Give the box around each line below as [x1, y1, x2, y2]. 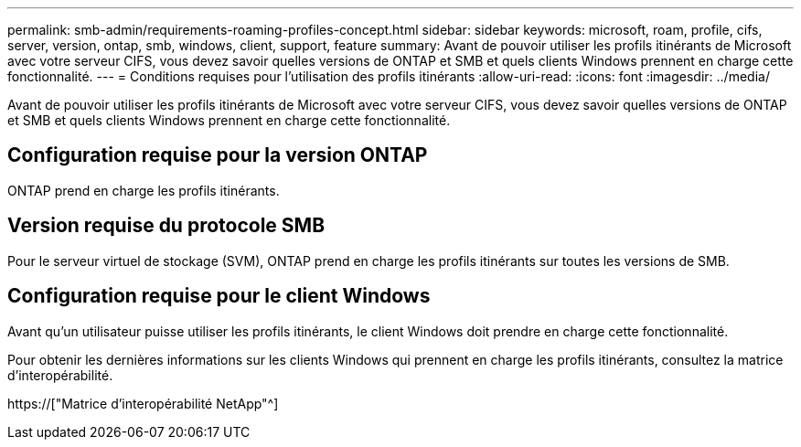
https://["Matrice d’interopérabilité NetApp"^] [7, 395, 279, 411]
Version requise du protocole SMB [7, 214, 326, 238]
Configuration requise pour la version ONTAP [7, 144, 428, 167]
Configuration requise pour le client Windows [7, 284, 431, 308]
